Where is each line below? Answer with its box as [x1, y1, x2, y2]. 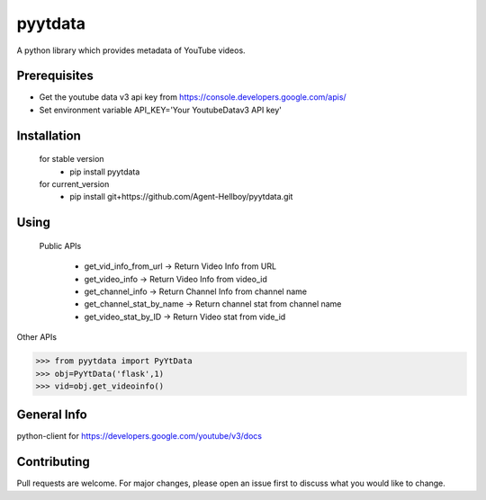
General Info [16, 407, 87, 423]
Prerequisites [16, 68, 94, 84]
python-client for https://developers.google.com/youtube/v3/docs [16, 431, 263, 442]
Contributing [16, 454, 90, 469]
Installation [16, 128, 81, 143]
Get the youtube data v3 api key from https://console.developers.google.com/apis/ [39, 92, 346, 103]
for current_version [39, 179, 110, 190]
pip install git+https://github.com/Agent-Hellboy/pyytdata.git [69, 192, 293, 202]
